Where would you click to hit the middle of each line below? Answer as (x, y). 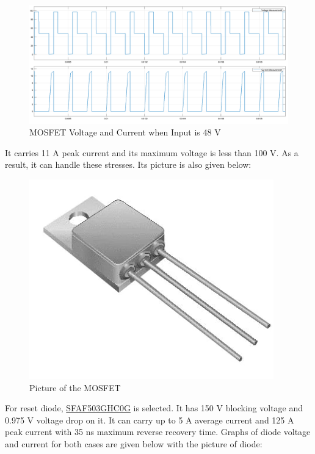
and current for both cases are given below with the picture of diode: (134, 443)
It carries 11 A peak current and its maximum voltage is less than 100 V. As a (152, 152)
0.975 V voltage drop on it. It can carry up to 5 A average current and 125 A (150, 420)
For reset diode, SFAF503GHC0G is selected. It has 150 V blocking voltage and (154, 408)
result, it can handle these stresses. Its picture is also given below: (128, 164)
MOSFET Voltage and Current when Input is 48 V (125, 132)
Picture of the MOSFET (75, 387)
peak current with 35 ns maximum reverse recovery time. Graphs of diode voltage (158, 432)
